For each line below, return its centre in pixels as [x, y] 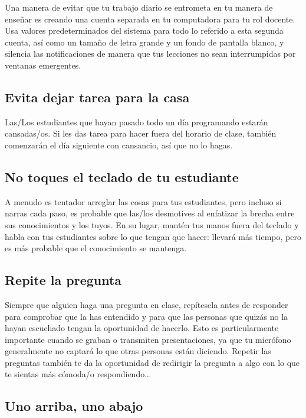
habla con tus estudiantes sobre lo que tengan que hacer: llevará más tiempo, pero [153, 236]
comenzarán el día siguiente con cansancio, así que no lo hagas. [119, 145]
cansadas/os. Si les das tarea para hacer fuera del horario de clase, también [141, 133]
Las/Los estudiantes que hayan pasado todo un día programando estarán [136, 121]
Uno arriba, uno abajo [74, 406]
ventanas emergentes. [43, 65]
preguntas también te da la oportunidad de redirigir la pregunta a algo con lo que [152, 362]
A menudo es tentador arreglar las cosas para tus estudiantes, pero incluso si [143, 201]
